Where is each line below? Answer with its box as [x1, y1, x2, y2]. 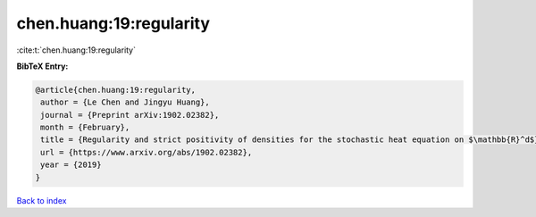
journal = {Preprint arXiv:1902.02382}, [40, 110, 220, 120]
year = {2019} [40, 160, 102, 170]
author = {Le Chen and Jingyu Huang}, [40, 97, 210, 107]
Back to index [16, 195, 67, 205]
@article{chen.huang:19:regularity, [35, 85, 197, 95]
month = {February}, [40, 122, 130, 133]
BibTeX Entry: [16, 61, 69, 71]
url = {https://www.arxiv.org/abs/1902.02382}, [40, 147, 253, 157]
